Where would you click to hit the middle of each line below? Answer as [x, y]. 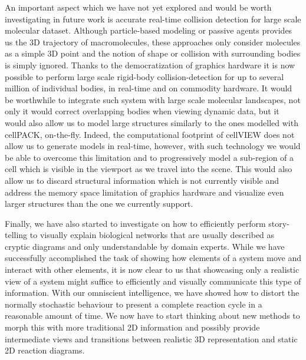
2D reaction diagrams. [45, 350]
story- [279, 223]
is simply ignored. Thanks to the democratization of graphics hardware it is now [150, 65]
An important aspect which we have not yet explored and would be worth [138, 7]
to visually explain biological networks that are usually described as [152, 235]
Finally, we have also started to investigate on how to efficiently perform [135, 223]
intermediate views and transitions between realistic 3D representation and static [151, 338]
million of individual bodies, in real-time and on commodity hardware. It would [149, 88]
